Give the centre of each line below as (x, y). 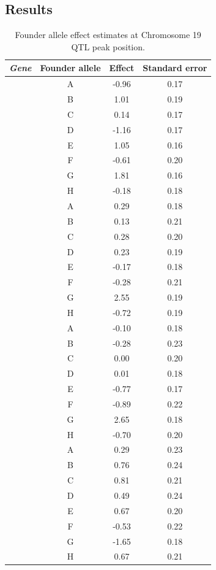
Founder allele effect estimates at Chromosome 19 (108, 35)
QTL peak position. (108, 46)
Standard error (175, 68)
